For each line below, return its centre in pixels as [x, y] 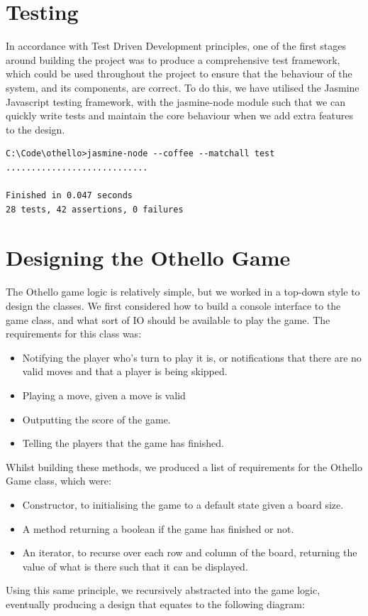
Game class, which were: [58, 481]
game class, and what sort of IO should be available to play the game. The [168, 319]
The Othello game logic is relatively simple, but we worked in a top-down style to [183, 292]
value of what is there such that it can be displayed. [135, 566]
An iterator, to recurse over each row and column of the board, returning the [190, 552]
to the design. [35, 129]
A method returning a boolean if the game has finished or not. [158, 528]
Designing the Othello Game [148, 258]
